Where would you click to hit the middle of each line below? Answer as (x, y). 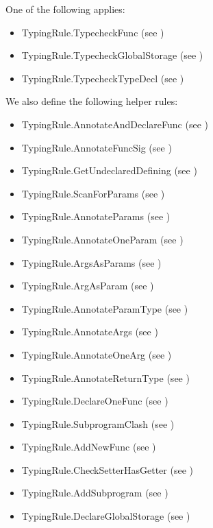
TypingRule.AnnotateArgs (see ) (90, 332)
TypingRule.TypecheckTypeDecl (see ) (103, 78)
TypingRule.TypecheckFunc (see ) (93, 32)
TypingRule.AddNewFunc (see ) (89, 447)
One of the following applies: (65, 9)
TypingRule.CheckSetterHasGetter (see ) (107, 469)
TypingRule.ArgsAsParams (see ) (91, 262)
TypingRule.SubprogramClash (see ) (98, 423)
